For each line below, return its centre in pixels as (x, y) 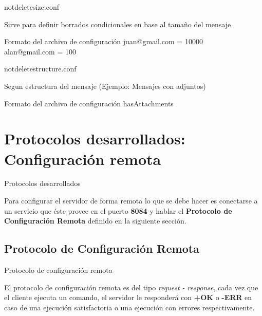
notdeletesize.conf (32, 7)
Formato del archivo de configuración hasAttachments (89, 103)
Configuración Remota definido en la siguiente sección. (95, 221)
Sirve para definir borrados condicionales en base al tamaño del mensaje (118, 24)
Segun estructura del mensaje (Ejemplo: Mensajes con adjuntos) (105, 86)
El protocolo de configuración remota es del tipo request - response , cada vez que (131, 287)
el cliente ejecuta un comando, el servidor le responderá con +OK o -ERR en (128, 297)
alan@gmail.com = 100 (40, 51)
